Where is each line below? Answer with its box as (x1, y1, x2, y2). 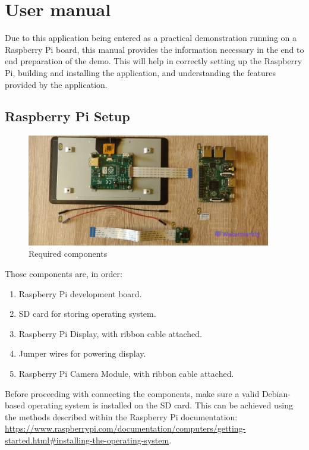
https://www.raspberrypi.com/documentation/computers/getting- (5, 422, 246, 435)
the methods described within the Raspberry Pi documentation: (5, 410, 238, 423)
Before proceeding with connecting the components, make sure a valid (5, 387, 260, 399)
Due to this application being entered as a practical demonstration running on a (5, 32, 297, 44)
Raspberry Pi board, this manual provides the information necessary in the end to (5, 43, 304, 55)
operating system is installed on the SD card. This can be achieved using (27, 399, 293, 411)
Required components (29, 247, 108, 260)
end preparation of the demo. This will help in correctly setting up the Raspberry (5, 55, 302, 67)
